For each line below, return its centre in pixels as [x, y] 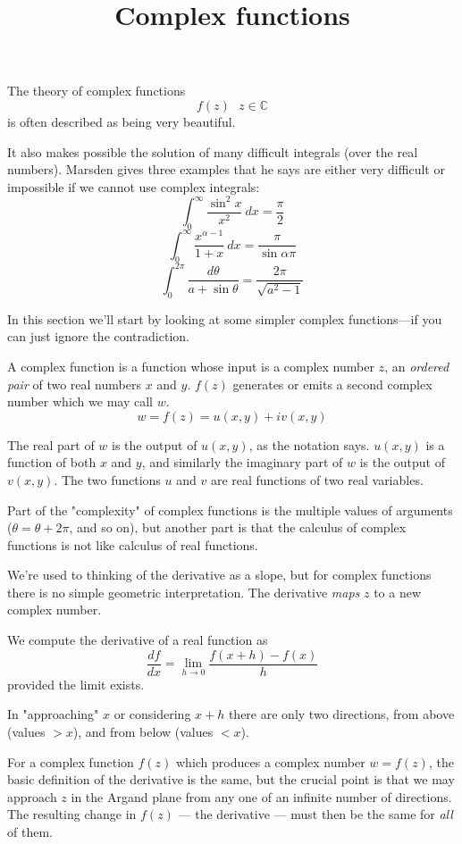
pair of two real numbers [74, 384]
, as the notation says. [309, 444]
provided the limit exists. [76, 684]
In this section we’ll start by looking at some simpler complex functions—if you [225, 318]
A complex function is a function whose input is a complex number [191, 366]
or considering [152, 714]
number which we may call [80, 401]
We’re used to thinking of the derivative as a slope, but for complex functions [219, 575]
